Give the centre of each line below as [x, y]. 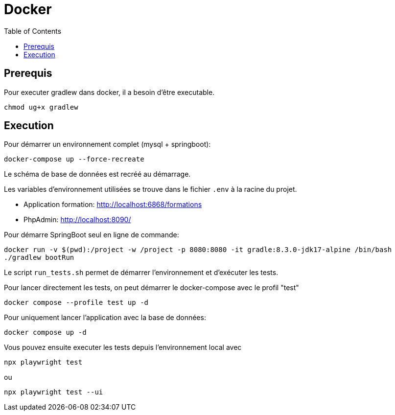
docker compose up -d [45, 333]
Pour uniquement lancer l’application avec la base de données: [105, 318]
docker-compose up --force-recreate [74, 159]
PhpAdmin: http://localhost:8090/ [77, 220]
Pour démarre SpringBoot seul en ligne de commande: [92, 235]
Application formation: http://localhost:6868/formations [113, 205]
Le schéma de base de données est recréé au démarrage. [97, 174]
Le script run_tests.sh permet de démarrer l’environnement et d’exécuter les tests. [141, 273]
